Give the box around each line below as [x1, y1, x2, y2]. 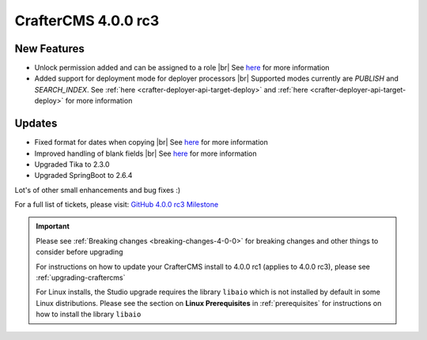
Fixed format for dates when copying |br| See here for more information [34, 138, 268, 147]
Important [36, 221, 70, 231]
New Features [14, 42, 85, 55]
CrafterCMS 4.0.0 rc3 [14, 12, 160, 29]
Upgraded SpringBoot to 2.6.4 [34, 171, 133, 180]
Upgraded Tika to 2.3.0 [34, 159, 110, 169]
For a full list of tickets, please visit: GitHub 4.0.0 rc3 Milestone [14, 200, 219, 210]
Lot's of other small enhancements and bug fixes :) [14, 185, 181, 195]
